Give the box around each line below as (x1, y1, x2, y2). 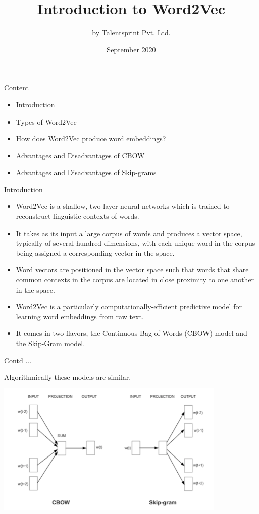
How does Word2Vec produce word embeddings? (16, 133, 166, 144)
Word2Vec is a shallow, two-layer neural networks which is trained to (16, 201, 230, 211)
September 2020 (107, 44, 156, 54)
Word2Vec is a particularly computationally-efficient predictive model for (16, 301, 242, 312)
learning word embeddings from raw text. (16, 311, 144, 321)
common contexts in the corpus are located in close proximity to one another (16, 274, 254, 285)
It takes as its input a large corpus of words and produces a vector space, (16, 227, 242, 238)
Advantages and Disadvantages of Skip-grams (16, 167, 157, 178)
